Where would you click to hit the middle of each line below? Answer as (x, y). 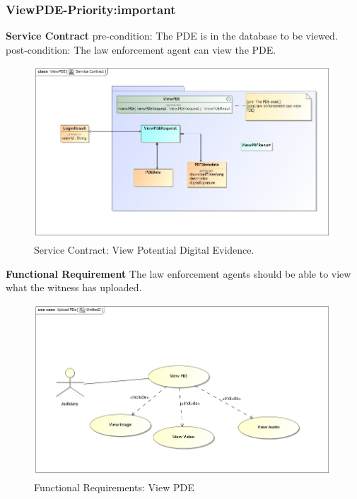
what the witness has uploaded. (74, 287)
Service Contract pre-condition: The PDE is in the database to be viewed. (172, 36)
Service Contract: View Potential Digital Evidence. (144, 250)
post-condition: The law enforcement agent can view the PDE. (141, 49)
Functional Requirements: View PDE (114, 487)
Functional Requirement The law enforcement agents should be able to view (178, 273)
